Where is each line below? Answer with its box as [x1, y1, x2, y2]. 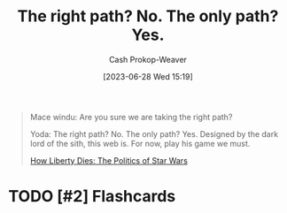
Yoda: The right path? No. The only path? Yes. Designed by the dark [29, 128, 279, 139]
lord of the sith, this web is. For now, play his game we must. [29, 138, 251, 148]
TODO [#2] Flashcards [8, 186, 176, 207]
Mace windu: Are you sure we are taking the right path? [29, 111, 233, 122]
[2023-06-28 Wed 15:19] [103, 71, 193, 81]
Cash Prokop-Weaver [108, 54, 188, 65]
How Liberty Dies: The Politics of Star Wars [29, 155, 188, 165]
